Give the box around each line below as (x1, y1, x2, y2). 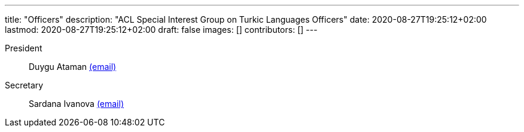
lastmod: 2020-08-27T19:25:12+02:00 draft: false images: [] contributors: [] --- (5, 24, 318, 35)
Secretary (5, 80, 44, 90)
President (5, 43, 42, 53)
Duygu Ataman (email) (29, 62, 117, 72)
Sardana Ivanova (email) (29, 99, 124, 109)
